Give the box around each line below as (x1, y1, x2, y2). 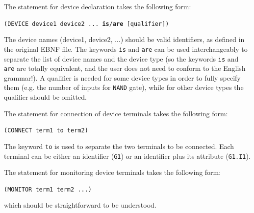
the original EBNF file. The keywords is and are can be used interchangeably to (4, 43, 248, 54)
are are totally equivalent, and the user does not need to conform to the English (4, 63, 246, 73)
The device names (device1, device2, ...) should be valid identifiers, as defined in (4, 34, 245, 44)
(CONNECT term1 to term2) (4, 127, 88, 134)
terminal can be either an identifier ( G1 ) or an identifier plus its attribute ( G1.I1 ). (4, 150, 251, 161)
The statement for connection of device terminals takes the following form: (4, 108, 228, 118)
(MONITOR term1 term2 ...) (4, 186, 92, 193)
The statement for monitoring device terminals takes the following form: (4, 167, 221, 177)
